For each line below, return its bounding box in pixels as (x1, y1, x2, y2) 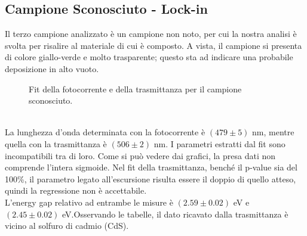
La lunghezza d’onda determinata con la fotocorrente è (5, 126, 205, 138)
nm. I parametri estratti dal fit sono (153, 137, 285, 150)
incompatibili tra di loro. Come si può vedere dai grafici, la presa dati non (5, 149, 276, 162)
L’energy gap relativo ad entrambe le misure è (5, 195, 173, 208)
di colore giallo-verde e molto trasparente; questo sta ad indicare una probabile (5, 51, 293, 63)
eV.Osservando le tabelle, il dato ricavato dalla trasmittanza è (62, 207, 288, 220)
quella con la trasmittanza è (5, 137, 107, 150)
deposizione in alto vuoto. (5, 62, 99, 74)
